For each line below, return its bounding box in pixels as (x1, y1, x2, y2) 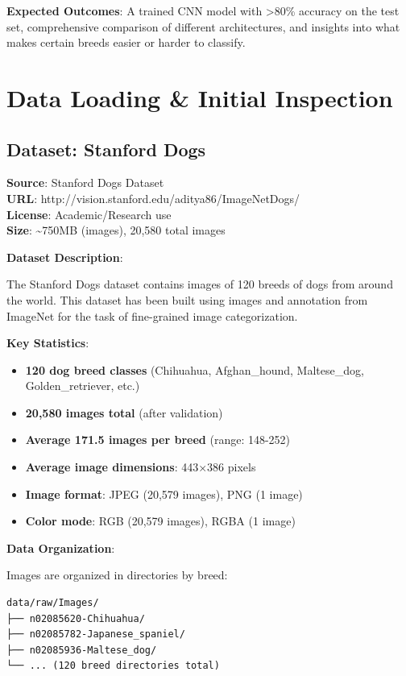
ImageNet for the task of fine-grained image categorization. (6, 307, 298, 324)
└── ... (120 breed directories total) (6, 660, 220, 672)
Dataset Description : (6, 248, 123, 265)
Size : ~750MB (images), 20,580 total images (6, 222, 226, 238)
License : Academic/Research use (6, 205, 172, 222)
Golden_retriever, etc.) (25, 377, 140, 394)
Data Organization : (6, 539, 115, 556)
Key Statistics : (6, 334, 89, 351)
